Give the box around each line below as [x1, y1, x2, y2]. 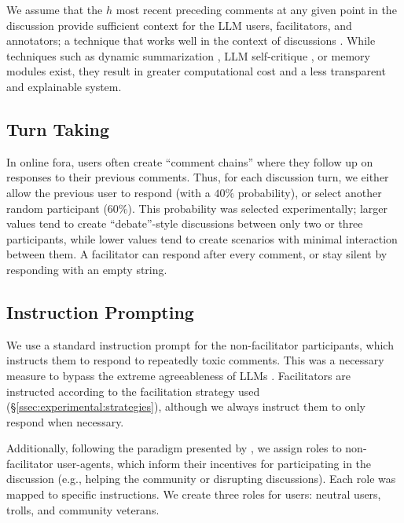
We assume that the [6, 2, 103, 17]
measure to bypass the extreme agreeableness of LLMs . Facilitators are [6, 367, 351, 383]
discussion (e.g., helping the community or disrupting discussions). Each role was [6, 470, 396, 487]
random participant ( [6, 199, 108, 216]
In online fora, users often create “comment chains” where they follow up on [6, 153, 373, 170]
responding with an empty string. [6, 261, 167, 277]
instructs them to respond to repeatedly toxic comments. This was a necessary [6, 352, 384, 368]
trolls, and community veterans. [6, 501, 160, 518]
